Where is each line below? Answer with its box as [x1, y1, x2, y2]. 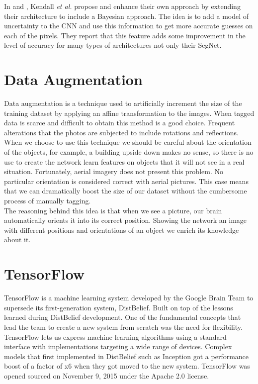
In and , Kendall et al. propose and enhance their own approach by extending [4, 1, 241, 11]
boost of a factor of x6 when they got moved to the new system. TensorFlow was [4, 361, 250, 371]
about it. [4, 234, 31, 245]
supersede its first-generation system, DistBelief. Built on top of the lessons [4, 302, 233, 312]
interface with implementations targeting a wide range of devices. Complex [4, 341, 232, 352]
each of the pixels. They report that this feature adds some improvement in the [4, 30, 246, 40]
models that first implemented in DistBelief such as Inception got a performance [4, 351, 249, 361]
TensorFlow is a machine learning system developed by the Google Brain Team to [4, 292, 254, 303]
